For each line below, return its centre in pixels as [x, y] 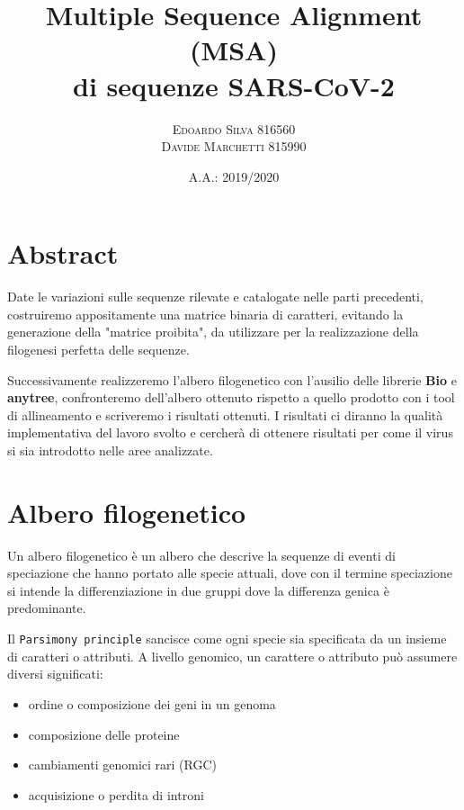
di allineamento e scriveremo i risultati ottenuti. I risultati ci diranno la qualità [225, 414]
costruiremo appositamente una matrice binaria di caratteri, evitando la [205, 314]
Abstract [63, 253]
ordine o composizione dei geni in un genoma [152, 703]
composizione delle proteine [104, 734]
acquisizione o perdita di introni [116, 794]
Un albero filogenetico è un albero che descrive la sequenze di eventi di [201, 555]
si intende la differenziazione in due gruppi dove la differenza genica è [198, 590]
